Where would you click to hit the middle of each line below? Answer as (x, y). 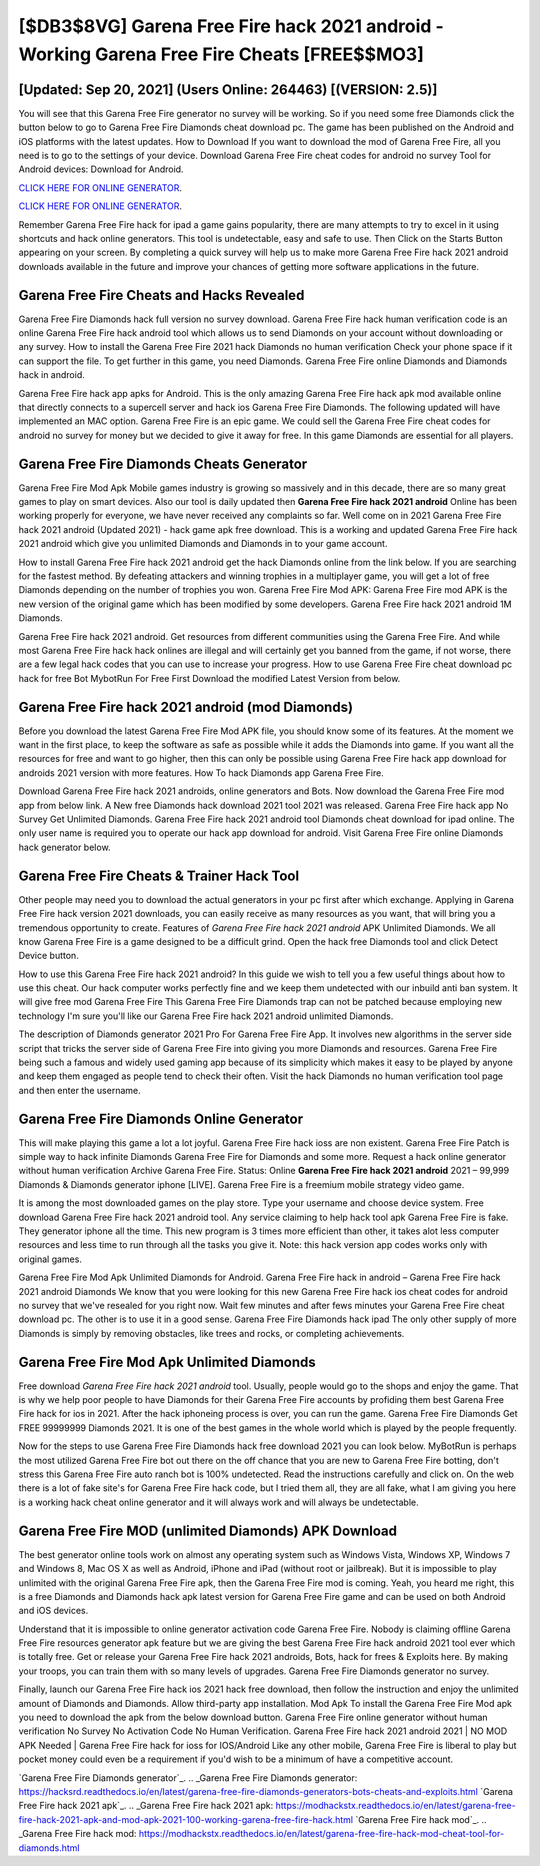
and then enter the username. (79, 1090)
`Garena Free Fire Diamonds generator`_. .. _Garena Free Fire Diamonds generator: (188, 1777)
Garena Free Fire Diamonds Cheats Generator (163, 463)
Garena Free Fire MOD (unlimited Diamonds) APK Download (207, 1530)
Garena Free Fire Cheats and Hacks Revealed (161, 295)
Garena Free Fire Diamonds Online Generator (161, 1118)
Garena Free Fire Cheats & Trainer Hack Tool (159, 875)
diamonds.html (49, 1847)
